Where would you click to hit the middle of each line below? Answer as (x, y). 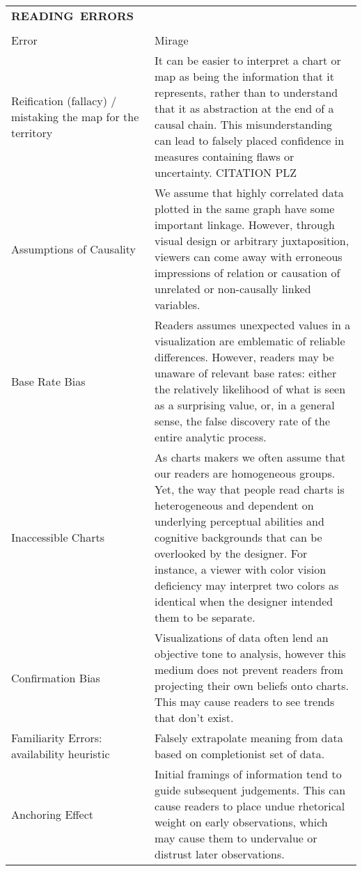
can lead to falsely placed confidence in (250, 140)
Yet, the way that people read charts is (250, 489)
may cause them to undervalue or (236, 838)
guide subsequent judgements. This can (250, 790)
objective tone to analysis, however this (250, 653)
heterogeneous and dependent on (234, 505)
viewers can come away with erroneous (249, 257)
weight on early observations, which (241, 822)
